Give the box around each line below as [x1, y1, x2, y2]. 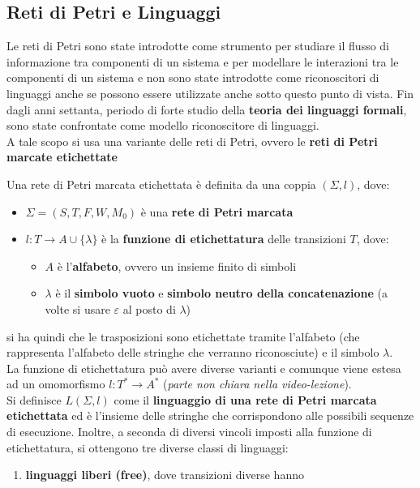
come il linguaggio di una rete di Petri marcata [114, 391, 377, 408]
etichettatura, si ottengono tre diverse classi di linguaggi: [6, 439, 289, 456]
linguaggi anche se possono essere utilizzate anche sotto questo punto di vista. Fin [6, 84, 414, 101]
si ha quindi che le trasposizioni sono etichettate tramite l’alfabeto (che [6, 327, 360, 345]
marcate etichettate [6, 148, 118, 165]
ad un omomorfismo [6, 375, 105, 392]
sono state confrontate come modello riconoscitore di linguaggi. [6, 117, 319, 134]
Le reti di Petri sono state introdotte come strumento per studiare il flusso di [6, 37, 390, 54]
